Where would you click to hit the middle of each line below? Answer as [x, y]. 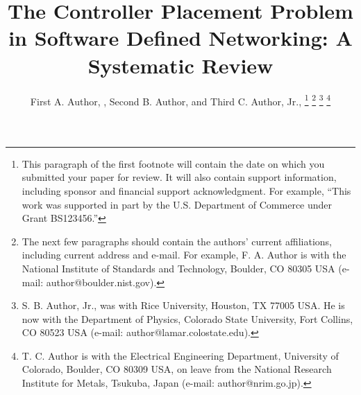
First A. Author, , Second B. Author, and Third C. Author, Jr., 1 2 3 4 [180, 100]
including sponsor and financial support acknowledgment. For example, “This [186, 190]
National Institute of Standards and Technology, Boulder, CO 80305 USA [178, 268]
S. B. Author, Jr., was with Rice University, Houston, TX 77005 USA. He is [183, 305]
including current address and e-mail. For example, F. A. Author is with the [184, 255]
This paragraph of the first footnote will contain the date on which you [173, 163]
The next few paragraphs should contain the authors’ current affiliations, [177, 241]
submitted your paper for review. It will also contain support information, [179, 177]
